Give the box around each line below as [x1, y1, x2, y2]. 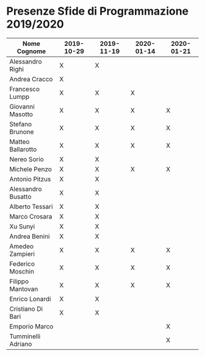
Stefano [9, 120, 32, 128]
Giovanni [9, 102, 35, 111]
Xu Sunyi [9, 222, 35, 230]
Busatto [9, 192, 32, 201]
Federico [9, 260, 35, 268]
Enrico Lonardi [9, 294, 51, 303]
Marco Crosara [9, 212, 52, 220]
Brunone [9, 127, 34, 136]
